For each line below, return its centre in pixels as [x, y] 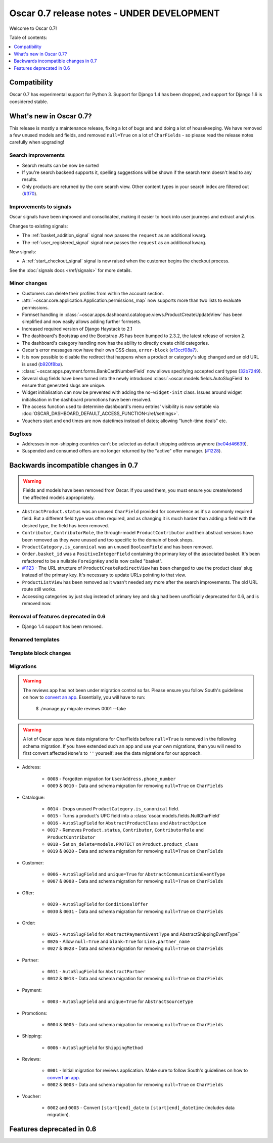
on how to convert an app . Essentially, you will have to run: [84, 697]
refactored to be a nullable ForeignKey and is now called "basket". [92, 561]
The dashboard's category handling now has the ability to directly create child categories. [116, 343]
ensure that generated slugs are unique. [64, 385]
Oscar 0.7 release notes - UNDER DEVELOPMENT [115, 13]
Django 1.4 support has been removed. [62, 626]
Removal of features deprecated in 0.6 [57, 616]
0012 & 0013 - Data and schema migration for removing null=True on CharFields [135, 979]
